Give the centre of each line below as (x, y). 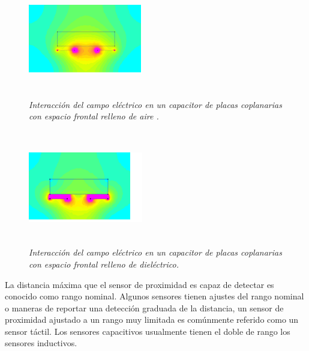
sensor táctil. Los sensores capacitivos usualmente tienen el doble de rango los (148, 331)
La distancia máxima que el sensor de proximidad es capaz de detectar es (139, 284)
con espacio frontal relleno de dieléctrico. (104, 264)
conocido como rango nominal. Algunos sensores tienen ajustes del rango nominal (154, 296)
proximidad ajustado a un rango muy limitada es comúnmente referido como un (152, 319)
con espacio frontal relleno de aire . (94, 116)
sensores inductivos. (41, 343)
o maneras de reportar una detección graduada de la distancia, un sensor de (144, 307)
